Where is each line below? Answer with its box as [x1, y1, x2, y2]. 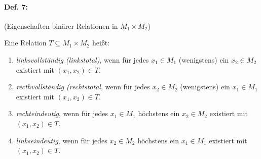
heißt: [92, 37, 110, 48]
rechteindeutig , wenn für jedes [16, 108, 108, 119]
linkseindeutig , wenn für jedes [16, 135, 107, 145]
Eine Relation [4, 37, 47, 48]
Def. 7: [4, 1, 28, 12]
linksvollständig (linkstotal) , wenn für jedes [16, 54, 149, 65]
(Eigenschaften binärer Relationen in [4, 20, 118, 31]
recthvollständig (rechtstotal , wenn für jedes [16, 81, 150, 92]
